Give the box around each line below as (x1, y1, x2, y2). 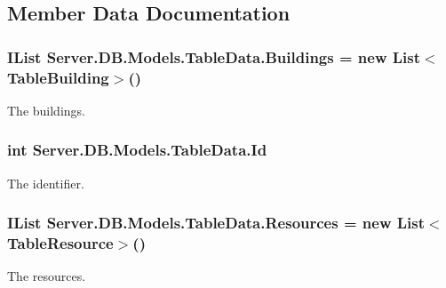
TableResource (7, 232, 114, 254)
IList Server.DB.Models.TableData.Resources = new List (7, 212, 426, 234)
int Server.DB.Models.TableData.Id (7, 139, 267, 161)
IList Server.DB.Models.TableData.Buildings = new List (7, 45, 421, 68)
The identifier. (7, 173, 84, 192)
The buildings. (7, 100, 85, 119)
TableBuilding (7, 66, 109, 88)
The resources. (7, 267, 86, 285)
